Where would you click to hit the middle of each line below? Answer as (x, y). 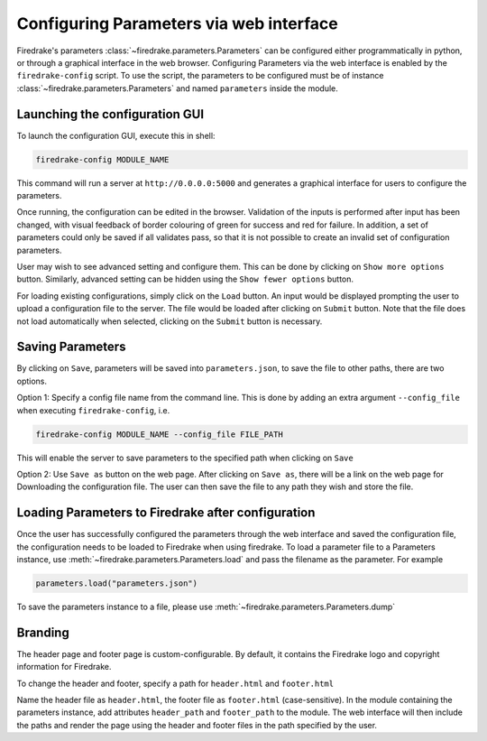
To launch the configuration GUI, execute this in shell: (116, 135)
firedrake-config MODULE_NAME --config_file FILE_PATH (159, 434)
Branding (43, 632)
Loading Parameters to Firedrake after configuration (166, 513)
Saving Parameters (71, 347)
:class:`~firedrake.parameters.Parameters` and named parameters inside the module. (177, 88)
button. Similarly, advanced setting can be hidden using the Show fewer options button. (185, 279)
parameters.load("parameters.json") (117, 584)
